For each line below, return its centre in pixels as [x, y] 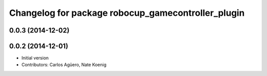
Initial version [35, 58]
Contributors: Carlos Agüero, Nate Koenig [64, 65]
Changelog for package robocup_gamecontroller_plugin [127, 13]
